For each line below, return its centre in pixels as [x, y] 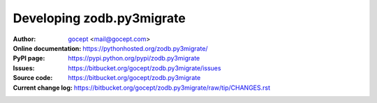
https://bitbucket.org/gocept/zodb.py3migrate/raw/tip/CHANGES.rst [172, 88]
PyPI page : [29, 58]
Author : [24, 39]
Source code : [33, 78]
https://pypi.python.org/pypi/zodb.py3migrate [134, 58]
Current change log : [43, 88]
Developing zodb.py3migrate [99, 18]
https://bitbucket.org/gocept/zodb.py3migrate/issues [145, 68]
